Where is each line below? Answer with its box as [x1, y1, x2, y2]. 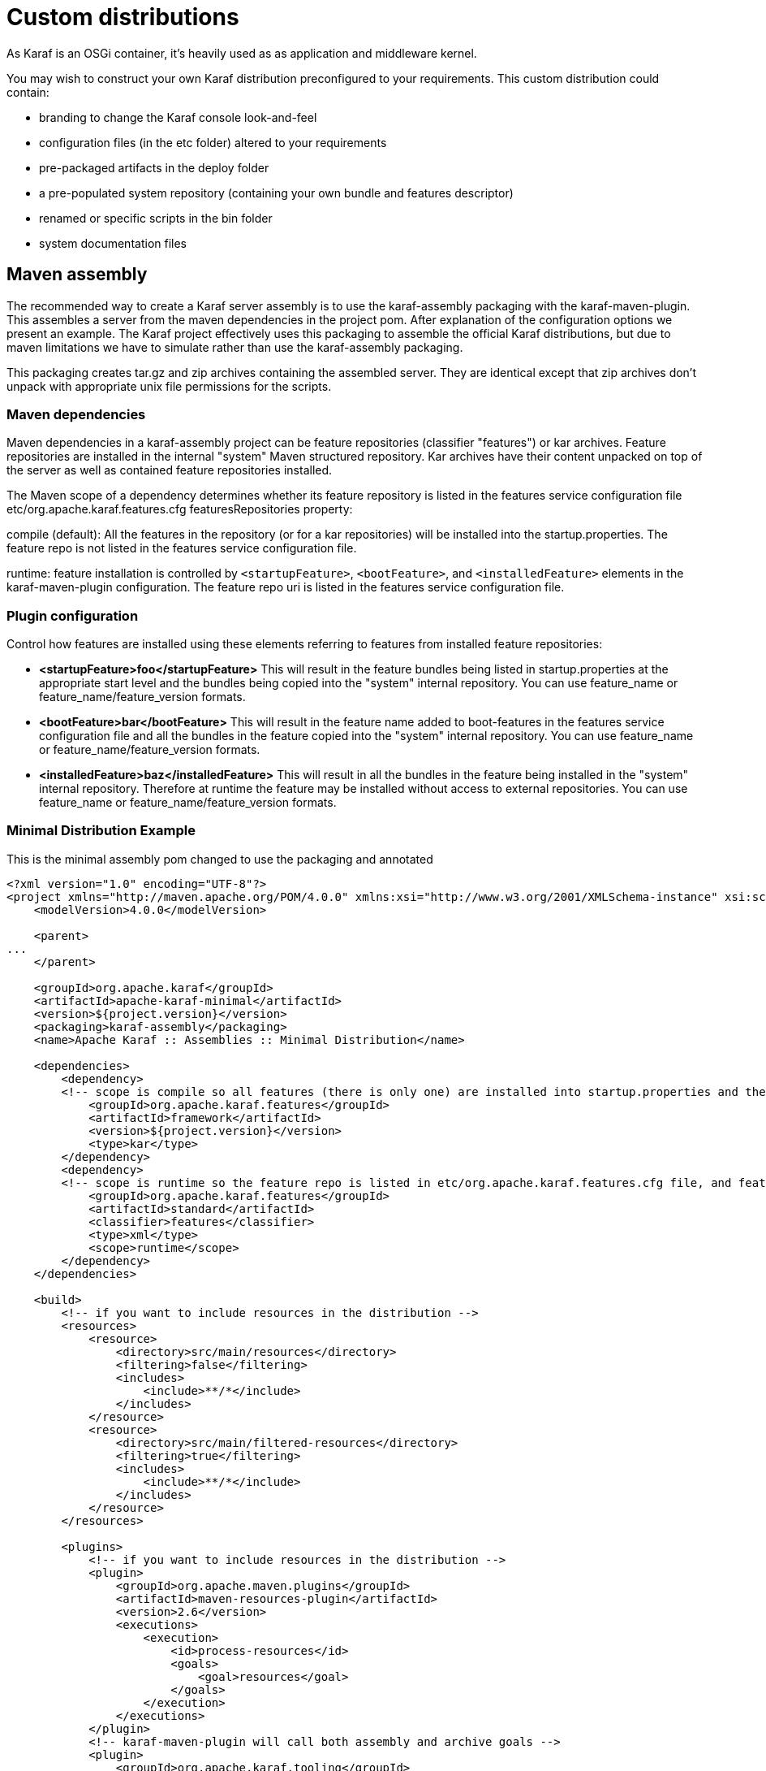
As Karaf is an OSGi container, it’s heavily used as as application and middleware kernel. [6, 45, 477, 60]
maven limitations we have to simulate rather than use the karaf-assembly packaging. [6, 340, 463, 354]
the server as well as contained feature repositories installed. [6, 463, 333, 478]
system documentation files [39, 236, 187, 250]
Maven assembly [6, 264, 148, 285]
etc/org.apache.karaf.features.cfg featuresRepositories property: [6, 502, 353, 517]
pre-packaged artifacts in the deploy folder [39, 160, 269, 175]
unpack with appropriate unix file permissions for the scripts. [6, 379, 332, 393]
